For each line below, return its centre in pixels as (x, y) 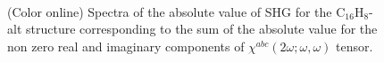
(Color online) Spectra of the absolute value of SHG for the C (176, 11)
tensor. (355, 46)
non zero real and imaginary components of (126, 46)
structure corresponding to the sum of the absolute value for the (201, 29)
